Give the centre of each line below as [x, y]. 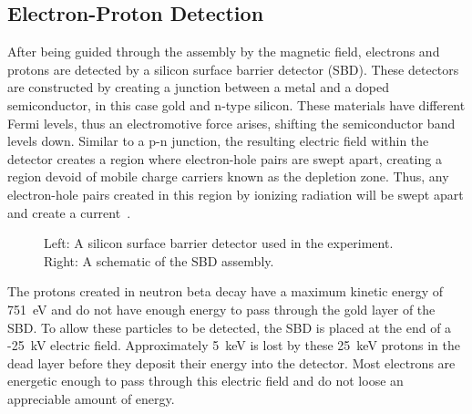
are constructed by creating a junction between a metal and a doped [199, 87]
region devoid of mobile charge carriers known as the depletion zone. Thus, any [228, 176]
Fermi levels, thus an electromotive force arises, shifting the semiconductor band [231, 123]
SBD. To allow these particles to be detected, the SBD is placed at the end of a [230, 327]
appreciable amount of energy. [91, 398]
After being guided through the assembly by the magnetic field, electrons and [224, 52]
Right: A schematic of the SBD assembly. [159, 260]
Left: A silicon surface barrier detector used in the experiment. [219, 243]
